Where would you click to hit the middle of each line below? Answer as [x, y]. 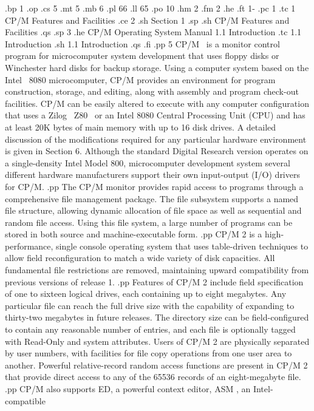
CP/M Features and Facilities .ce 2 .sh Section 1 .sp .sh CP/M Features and [147, 20]
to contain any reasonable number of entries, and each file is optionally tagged [150, 329]
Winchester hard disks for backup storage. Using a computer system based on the [157, 67]
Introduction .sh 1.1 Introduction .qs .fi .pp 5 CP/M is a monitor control [142, 43]
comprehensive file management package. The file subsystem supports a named [152, 198]
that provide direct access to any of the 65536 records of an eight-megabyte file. [153, 377]
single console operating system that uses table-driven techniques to [182, 246]
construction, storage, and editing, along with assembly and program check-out [152, 91]
